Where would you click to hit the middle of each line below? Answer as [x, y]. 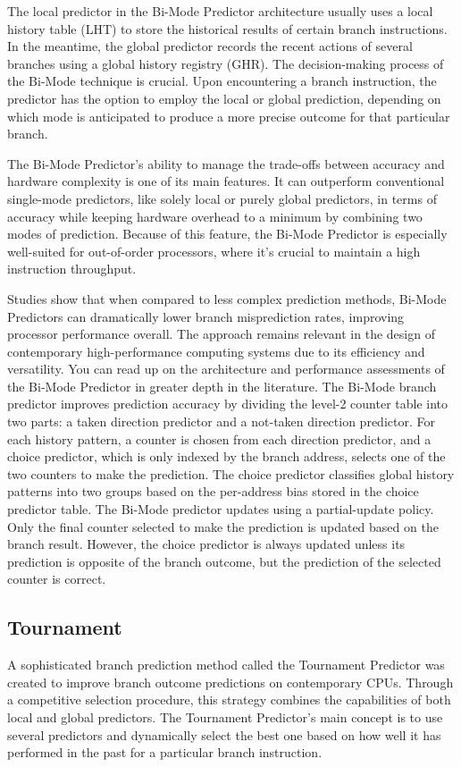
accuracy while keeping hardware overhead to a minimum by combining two [215, 216]
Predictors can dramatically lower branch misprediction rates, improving [206, 316]
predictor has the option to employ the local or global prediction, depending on [224, 98]
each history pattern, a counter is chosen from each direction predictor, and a [219, 438]
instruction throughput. [72, 269]
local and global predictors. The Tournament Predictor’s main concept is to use [225, 716]
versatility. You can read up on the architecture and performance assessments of [226, 369]
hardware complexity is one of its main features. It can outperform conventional [226, 181]
